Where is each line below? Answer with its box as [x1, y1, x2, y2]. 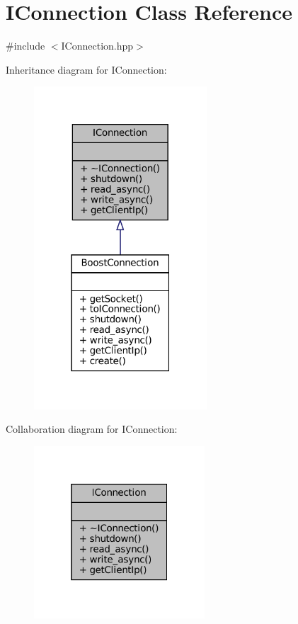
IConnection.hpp [61, 38, 134, 53]
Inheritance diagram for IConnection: [6, 62, 167, 76]
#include [6, 38, 45, 53]
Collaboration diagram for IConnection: [6, 421, 178, 436]
